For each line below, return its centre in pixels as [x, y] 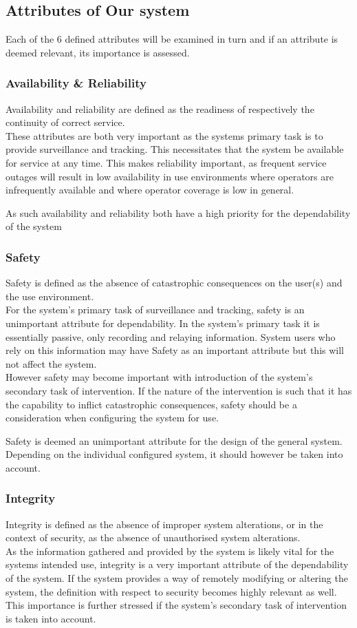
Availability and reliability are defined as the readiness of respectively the [160, 108]
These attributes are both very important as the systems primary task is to [164, 135]
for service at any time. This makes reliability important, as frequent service [166, 162]
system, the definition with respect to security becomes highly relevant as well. [171, 591]
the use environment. [50, 296]
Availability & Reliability [76, 83]
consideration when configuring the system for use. [112, 418]
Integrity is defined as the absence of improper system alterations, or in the [164, 524]
